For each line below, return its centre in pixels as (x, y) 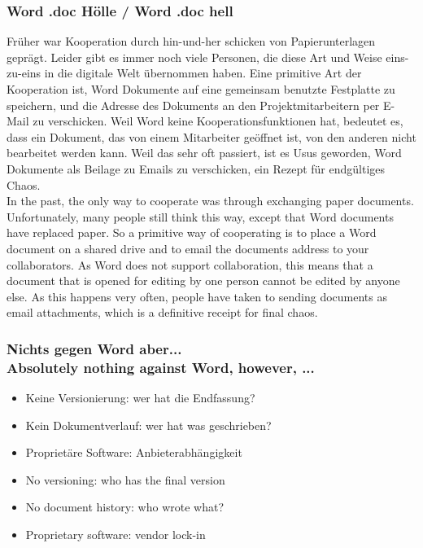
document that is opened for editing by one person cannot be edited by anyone (203, 281)
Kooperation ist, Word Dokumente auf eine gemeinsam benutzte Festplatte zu (201, 89)
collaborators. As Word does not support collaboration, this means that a (190, 264)
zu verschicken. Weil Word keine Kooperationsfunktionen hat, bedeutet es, (218, 121)
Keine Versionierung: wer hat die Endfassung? (140, 398)
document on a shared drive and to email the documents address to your (188, 248)
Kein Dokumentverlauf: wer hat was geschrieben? (148, 425)
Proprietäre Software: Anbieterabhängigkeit (134, 452)
